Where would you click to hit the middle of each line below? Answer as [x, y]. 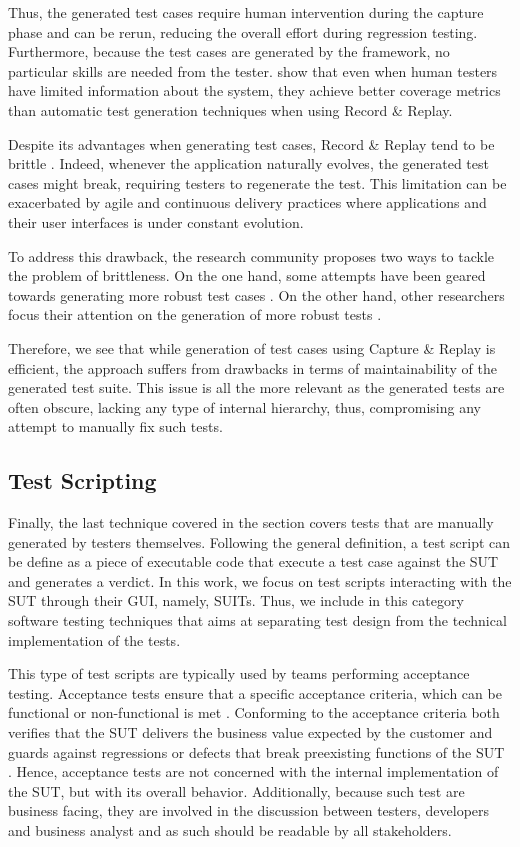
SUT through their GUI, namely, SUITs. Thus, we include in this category [236, 600]
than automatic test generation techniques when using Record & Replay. [230, 109]
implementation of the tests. [94, 639]
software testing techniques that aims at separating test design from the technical [257, 620]
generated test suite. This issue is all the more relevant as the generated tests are [256, 387]
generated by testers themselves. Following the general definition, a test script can [259, 541]
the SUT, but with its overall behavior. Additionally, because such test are [236, 790]
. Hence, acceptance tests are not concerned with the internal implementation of [253, 771]
